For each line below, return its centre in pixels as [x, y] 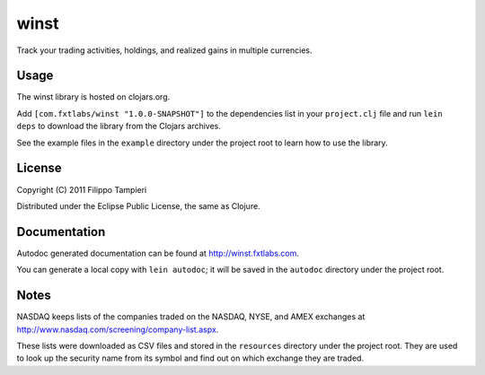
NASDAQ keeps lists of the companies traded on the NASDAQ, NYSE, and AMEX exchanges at [191, 317]
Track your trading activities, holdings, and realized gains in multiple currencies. [165, 50]
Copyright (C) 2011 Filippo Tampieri [82, 189]
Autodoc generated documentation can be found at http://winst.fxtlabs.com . [158, 253]
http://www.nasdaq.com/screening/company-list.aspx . [118, 329]
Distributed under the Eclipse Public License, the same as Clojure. [138, 205]
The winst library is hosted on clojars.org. [93, 97]
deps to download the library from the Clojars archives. [119, 126]
